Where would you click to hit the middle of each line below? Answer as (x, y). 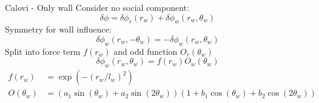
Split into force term (43, 51)
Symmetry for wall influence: (58, 29)
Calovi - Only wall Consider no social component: (97, 7)
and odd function (146, 51)
